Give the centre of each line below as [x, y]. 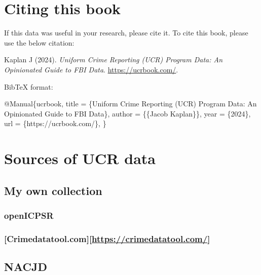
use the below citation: [39, 42]
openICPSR [29, 215]
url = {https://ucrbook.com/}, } [55, 123]
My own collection [53, 190]
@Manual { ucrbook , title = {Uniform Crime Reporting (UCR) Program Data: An [130, 104]
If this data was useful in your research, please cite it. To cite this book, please [126, 33]
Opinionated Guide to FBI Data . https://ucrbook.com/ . [91, 69]
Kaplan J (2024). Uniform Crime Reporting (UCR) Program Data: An [114, 60]
